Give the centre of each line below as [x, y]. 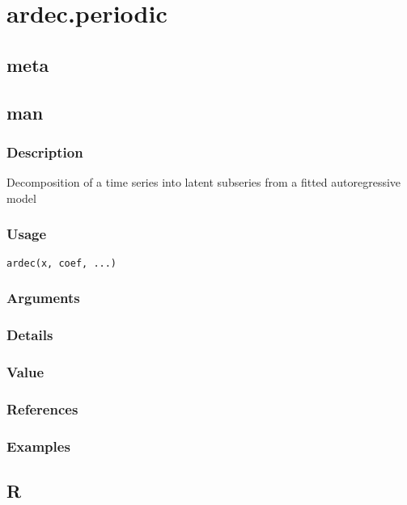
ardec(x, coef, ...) [62, 263]
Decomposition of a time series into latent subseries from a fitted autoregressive [204, 182]
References [42, 408]
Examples [38, 446]
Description [45, 151]
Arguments [43, 298]
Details [30, 334]
